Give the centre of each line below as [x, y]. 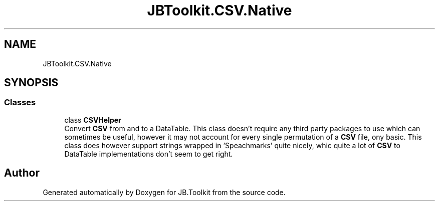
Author [22, 173]
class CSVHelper [93, 120]
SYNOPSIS [31, 83]
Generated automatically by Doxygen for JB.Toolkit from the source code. [164, 192]
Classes [20, 102]
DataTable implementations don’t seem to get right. [149, 154]
